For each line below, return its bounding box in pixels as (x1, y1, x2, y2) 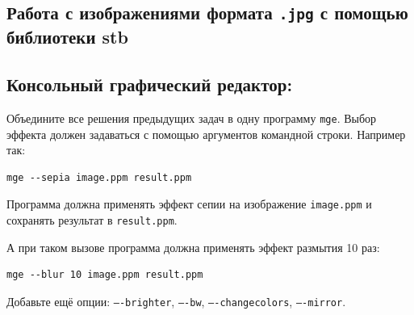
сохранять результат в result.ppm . (6, 212, 178, 229)
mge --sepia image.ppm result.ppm (6, 171, 192, 183)
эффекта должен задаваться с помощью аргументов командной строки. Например (6, 125, 406, 142)
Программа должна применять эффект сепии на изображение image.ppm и (6, 195, 372, 212)
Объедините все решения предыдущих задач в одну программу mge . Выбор (6, 109, 377, 126)
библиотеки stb (6, 24, 128, 49)
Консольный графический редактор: (6, 72, 293, 97)
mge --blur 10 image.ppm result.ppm (6, 269, 203, 281)
